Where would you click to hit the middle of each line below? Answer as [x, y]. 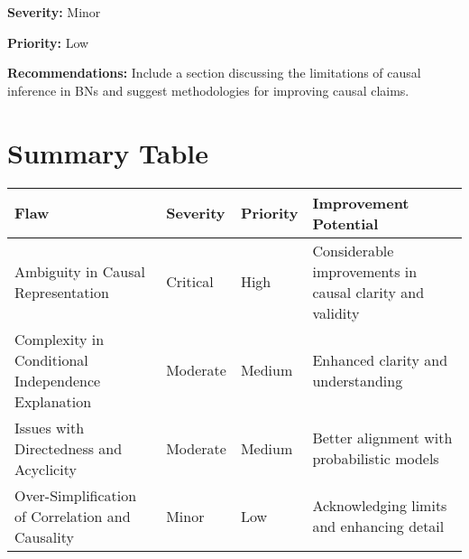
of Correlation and [73, 516]
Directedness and [69, 448]
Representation [62, 292]
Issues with [50, 427]
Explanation [53, 401]
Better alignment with [382, 438]
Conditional [51, 359]
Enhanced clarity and [380, 359]
